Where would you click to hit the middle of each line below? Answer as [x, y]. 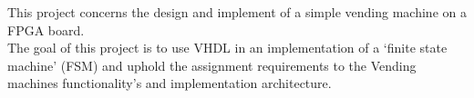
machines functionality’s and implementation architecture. [170, 83]
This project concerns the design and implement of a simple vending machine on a [237, 12]
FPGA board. [46, 29]
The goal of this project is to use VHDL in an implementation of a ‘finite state [227, 48]
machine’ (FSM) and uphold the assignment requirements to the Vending [212, 65]
